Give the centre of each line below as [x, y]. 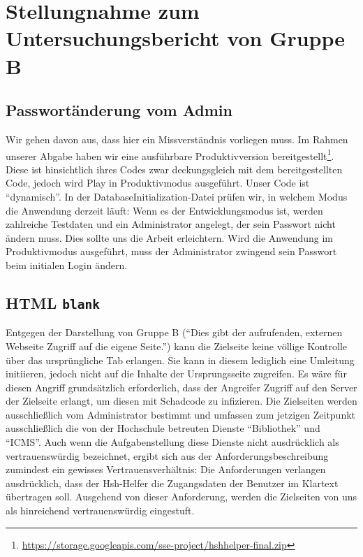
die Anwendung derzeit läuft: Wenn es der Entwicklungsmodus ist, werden [164, 210]
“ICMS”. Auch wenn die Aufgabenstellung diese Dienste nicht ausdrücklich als [172, 442]
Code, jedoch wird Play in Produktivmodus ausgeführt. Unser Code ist [158, 183]
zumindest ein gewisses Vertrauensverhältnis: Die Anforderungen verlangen [166, 469]
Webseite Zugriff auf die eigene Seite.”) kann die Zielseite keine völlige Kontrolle [177, 346]
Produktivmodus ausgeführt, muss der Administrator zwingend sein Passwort [171, 251]
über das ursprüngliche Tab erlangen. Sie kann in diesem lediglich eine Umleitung [180, 360]
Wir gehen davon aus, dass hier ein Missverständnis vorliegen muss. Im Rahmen [177, 139]
